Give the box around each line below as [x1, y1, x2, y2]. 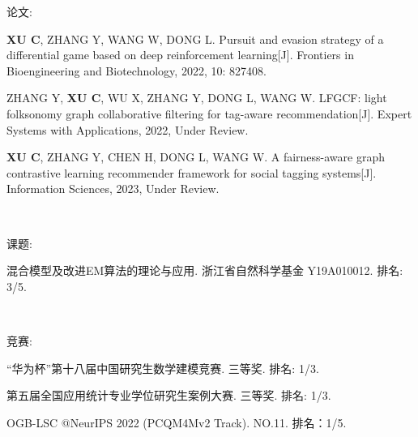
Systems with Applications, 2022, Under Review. [6, 121, 249, 138]
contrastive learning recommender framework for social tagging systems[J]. [6, 164, 377, 181]
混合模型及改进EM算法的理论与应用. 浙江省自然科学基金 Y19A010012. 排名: [6, 262, 403, 279]
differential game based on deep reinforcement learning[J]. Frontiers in [6, 46, 354, 63]
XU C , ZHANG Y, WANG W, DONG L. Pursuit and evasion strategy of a [6, 30, 384, 47]
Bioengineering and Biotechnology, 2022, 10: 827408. [6, 62, 267, 79]
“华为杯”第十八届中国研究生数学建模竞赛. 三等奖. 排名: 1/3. [6, 359, 319, 376]
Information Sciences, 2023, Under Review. [6, 180, 220, 197]
